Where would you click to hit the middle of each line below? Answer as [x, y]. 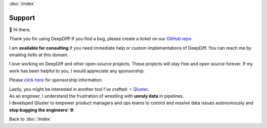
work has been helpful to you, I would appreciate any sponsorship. [77, 71]
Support [22, 18]
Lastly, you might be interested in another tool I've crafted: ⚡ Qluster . [79, 89]
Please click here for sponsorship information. [56, 80]
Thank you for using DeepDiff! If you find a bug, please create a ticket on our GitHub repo [100, 39]
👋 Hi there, [20, 29]
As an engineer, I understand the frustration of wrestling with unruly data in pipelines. [96, 96]
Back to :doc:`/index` [30, 119]
